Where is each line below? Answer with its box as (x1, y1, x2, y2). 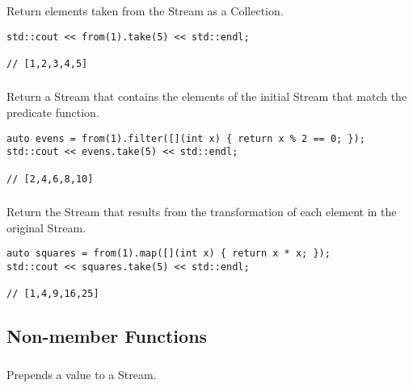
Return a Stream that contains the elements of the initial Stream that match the (6, 88, 407, 105)
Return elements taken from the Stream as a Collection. (6, 2, 284, 19)
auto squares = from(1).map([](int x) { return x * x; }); (6, 248, 331, 260)
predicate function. (6, 104, 99, 120)
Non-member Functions (6, 323, 208, 348)
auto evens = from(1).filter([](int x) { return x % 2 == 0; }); (6, 132, 365, 144)
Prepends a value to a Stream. (6, 365, 157, 382)
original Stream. (6, 219, 86, 236)
